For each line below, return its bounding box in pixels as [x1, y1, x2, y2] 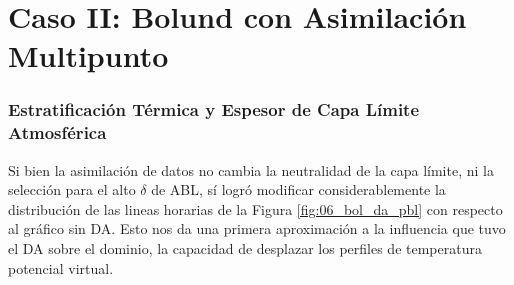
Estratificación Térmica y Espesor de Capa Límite [8, 97, 420, 122]
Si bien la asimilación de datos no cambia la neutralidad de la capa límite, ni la [8, 159, 494, 180]
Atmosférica [8, 120, 107, 145]
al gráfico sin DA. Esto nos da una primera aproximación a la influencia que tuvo [8, 218, 506, 239]
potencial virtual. [8, 257, 114, 278]
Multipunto [8, 35, 169, 76]
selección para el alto [8, 179, 136, 200]
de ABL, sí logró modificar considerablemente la [151, 179, 446, 200]
